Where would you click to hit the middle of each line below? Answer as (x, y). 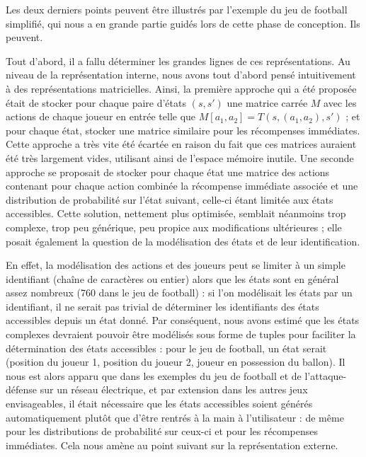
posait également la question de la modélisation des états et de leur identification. (183, 241)
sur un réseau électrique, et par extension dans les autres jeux (174, 389)
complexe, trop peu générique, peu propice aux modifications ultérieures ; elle (174, 227)
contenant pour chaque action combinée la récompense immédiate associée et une (182, 186)
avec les (340, 102)
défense (22, 389)
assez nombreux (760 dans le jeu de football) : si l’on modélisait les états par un (179, 293)
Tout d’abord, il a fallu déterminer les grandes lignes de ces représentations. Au (178, 60)
